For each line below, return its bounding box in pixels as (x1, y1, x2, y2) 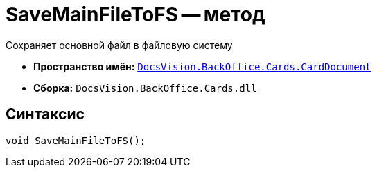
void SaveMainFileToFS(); (6, 134, 146, 146)
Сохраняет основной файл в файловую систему (6, 39, 233, 51)
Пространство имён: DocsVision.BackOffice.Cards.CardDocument (33, 60, 371, 72)
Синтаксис (6, 105, 85, 123)
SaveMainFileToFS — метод (6, 3, 265, 26)
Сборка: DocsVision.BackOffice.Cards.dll (33, 81, 257, 94)
